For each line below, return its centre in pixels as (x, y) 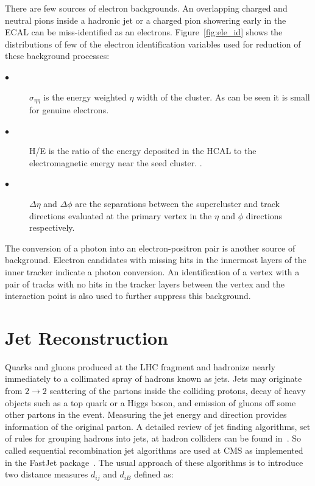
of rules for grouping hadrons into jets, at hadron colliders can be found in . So (153, 438)
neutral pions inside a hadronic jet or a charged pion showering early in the (146, 20)
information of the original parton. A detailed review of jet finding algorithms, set (158, 426)
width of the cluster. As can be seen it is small (223, 97)
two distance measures (47, 474)
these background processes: (57, 56)
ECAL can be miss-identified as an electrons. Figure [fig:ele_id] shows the (144, 32)
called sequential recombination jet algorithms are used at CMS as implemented (154, 450)
